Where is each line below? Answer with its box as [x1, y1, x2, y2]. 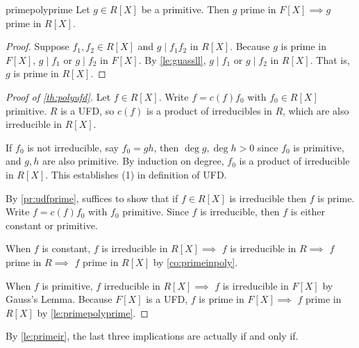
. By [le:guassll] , [138, 52, 206, 67]
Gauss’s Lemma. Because [6, 292, 112, 306]
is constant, [42, 241, 91, 256]
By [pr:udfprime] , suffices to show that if [6, 190, 178, 205]
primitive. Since [122, 204, 189, 219]
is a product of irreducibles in [147, 103, 272, 117]
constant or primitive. [6, 217, 98, 232]
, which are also [283, 103, 349, 117]
